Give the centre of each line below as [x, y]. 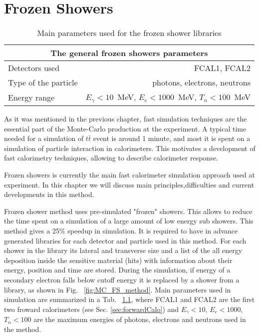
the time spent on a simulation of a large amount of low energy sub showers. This [129, 221]
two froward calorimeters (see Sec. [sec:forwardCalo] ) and [92, 309]
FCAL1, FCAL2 [222, 68]
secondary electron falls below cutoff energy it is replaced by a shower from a [122, 279]
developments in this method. [49, 194]
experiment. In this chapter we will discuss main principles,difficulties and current [129, 184]
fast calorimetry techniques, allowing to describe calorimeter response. [111, 158]
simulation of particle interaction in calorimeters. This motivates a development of [130, 148]
